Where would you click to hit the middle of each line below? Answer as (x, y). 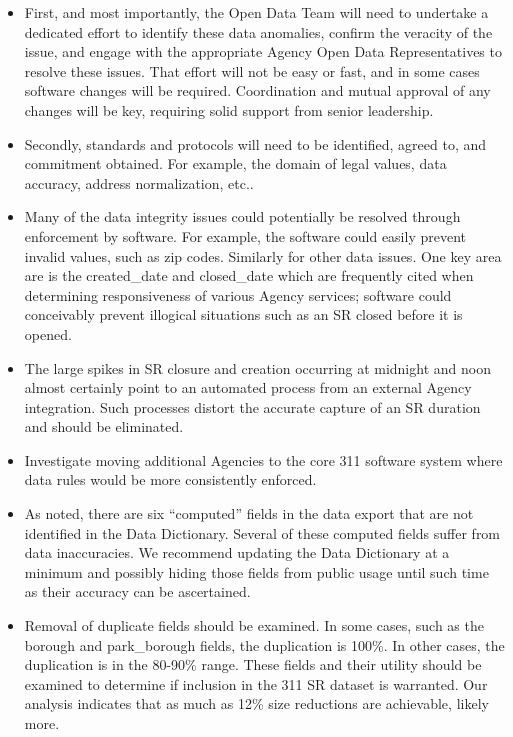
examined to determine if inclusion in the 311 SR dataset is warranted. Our (256, 683)
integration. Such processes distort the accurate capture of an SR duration (252, 406)
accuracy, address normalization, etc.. (139, 182)
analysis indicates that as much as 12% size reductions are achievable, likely (256, 703)
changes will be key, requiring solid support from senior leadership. (229, 109)
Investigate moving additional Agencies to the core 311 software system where (263, 459)
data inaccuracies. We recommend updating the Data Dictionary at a (237, 552)
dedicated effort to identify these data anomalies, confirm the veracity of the (258, 31)
